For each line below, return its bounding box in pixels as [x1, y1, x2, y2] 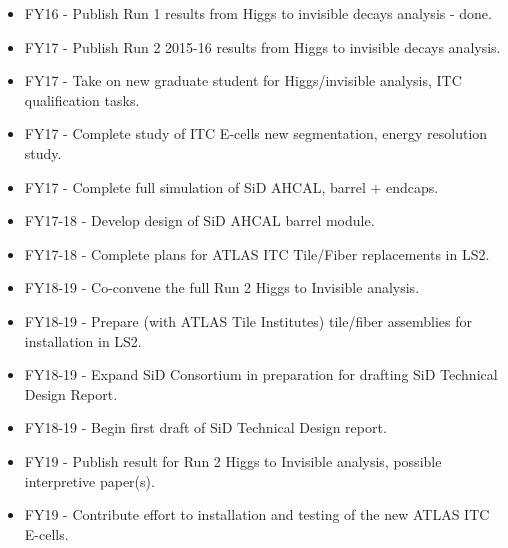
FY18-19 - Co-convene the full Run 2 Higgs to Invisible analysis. [24, 277, 420, 298]
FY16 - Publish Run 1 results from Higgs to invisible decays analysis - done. [24, 3, 492, 23]
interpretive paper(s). [24, 470, 155, 491]
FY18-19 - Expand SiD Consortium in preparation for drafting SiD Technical [24, 364, 498, 385]
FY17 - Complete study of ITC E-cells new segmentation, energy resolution [24, 123, 488, 144]
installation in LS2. [24, 330, 142, 351]
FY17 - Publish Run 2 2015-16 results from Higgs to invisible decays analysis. [24, 36, 501, 57]
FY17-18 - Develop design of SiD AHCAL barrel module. [24, 210, 375, 231]
